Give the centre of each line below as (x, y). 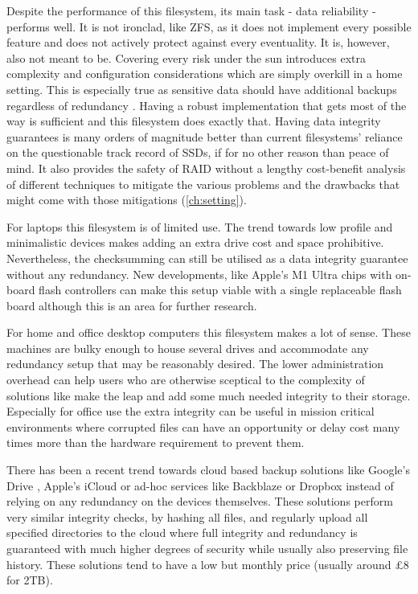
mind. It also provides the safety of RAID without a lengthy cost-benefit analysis (206, 168)
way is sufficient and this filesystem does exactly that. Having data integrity (194, 121)
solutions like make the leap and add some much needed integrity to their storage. (209, 395)
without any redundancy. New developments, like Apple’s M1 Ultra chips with (199, 274)
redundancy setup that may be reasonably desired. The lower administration (195, 364)
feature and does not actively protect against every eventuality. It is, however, (198, 42)
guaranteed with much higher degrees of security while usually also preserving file (207, 548)
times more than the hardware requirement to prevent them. (156, 442)
